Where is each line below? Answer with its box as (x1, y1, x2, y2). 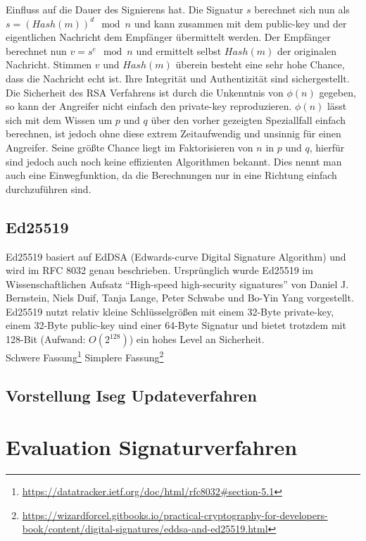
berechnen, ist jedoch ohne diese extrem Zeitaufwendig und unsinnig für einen (6, 126, 341, 141)
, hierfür (309, 139, 345, 154)
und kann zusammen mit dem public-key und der (134, 15, 347, 30)
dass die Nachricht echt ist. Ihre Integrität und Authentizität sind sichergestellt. (6, 70, 350, 85)
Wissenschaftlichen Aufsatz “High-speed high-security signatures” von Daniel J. (6, 276, 349, 291)
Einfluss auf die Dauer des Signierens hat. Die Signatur (6, 2, 244, 16)
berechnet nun (6, 43, 67, 58)
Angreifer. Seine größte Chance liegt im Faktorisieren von (6, 139, 253, 154)
